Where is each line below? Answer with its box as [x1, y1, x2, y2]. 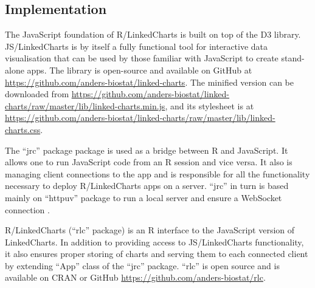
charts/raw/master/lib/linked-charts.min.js [5, 99, 165, 112]
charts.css [5, 123, 41, 135]
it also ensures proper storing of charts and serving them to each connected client [5, 247, 308, 260]
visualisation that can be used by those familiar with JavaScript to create [5, 52, 279, 64]
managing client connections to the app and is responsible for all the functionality [5, 167, 310, 180]
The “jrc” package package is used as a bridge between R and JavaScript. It [5, 143, 288, 156]
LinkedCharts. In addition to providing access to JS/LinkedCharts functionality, [5, 235, 304, 248]
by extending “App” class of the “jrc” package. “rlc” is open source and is [5, 259, 280, 272]
